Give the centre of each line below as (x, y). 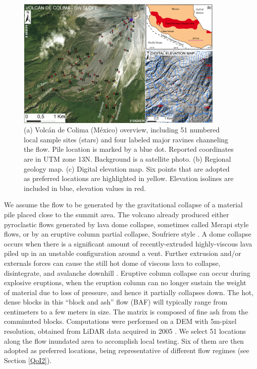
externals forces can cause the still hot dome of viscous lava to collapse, (112, 263)
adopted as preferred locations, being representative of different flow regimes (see (127, 350)
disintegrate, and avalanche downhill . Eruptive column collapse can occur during (127, 273)
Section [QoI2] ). (28, 360)
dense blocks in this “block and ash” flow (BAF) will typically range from (116, 302)
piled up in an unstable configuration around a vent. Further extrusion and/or (123, 253)
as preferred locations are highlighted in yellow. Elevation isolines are (129, 178)
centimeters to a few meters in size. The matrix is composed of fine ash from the (126, 311)
